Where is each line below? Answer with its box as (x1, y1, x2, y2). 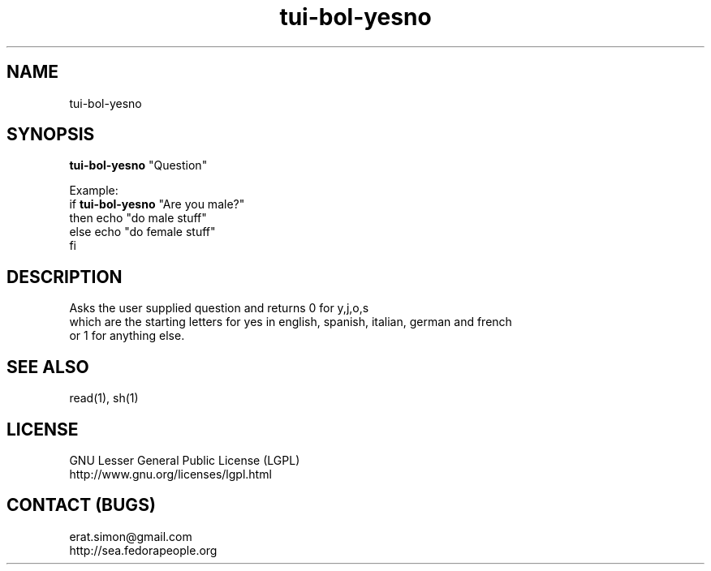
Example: (69, 183, 118, 198)
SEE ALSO (6, 356, 89, 377)
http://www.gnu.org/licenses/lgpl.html (69, 466, 272, 481)
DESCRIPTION (6, 266, 123, 287)
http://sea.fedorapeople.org (69, 543, 218, 557)
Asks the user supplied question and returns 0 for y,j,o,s (69, 301, 369, 316)
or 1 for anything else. (69, 328, 185, 343)
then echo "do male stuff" (69, 211, 207, 225)
